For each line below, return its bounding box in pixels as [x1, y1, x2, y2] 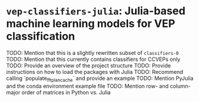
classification [6, 30, 75, 43]
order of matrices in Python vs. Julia [22, 88, 111, 96]
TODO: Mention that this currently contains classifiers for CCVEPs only [6, 55, 180, 63]
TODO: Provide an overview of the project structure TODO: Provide [6, 61, 172, 69]
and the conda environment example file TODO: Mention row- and [6, 82, 169, 89]
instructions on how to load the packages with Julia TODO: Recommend [6, 68, 183, 75]
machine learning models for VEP [6, 17, 175, 30]
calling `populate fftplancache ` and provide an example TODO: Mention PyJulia [6, 75, 194, 83]
